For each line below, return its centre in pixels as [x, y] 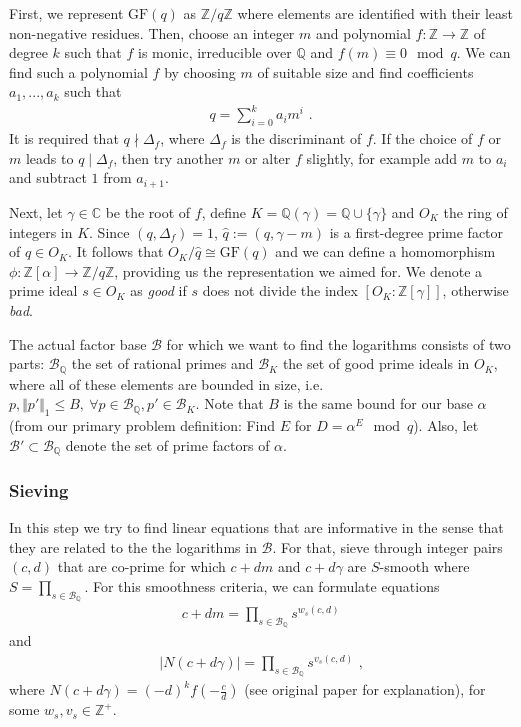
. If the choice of [422, 138]
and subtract [48, 177]
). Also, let [446, 424]
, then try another [168, 157]
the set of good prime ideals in [376, 363]
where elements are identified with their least [375, 13]
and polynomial [363, 32]
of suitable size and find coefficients [365, 71]
